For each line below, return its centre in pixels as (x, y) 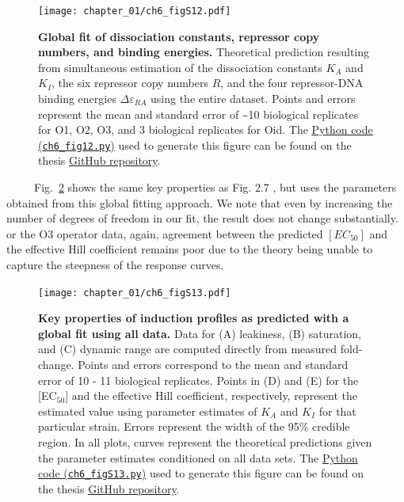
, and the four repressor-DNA (292, 83)
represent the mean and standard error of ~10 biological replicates (198, 114)
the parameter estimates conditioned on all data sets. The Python (198, 457)
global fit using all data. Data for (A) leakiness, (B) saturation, (200, 333)
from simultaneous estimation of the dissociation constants (180, 67)
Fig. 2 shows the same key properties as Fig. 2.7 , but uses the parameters (215, 187)
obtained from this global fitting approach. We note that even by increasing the (200, 202)
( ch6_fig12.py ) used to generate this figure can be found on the (195, 145)
